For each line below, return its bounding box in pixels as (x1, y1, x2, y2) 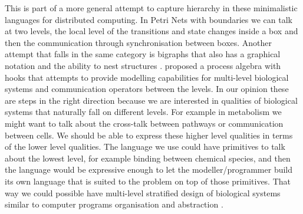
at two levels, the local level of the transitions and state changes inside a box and (5, 25, 298, 37)
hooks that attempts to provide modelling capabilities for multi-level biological (5, 71, 289, 83)
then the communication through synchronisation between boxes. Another (5, 36, 272, 48)
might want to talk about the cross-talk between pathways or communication (5, 117, 284, 129)
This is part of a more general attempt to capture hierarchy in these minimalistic (5, 2, 298, 14)
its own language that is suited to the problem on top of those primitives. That (5, 175, 291, 187)
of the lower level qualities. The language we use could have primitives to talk (5, 140, 285, 153)
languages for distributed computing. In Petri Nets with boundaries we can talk (5, 13, 292, 25)
